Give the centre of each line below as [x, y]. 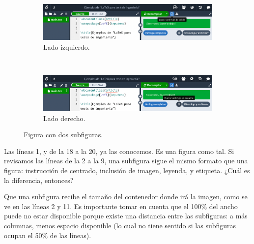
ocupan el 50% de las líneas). [48, 235]
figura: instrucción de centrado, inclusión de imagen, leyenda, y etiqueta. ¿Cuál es [127, 170]
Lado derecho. [64, 118]
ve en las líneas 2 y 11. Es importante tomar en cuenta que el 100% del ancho [121, 206]
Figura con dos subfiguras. [63, 135]
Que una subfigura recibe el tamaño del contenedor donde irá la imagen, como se [126, 197]
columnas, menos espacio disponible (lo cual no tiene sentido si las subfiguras [120, 225]
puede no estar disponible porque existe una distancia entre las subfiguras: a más [126, 216]
